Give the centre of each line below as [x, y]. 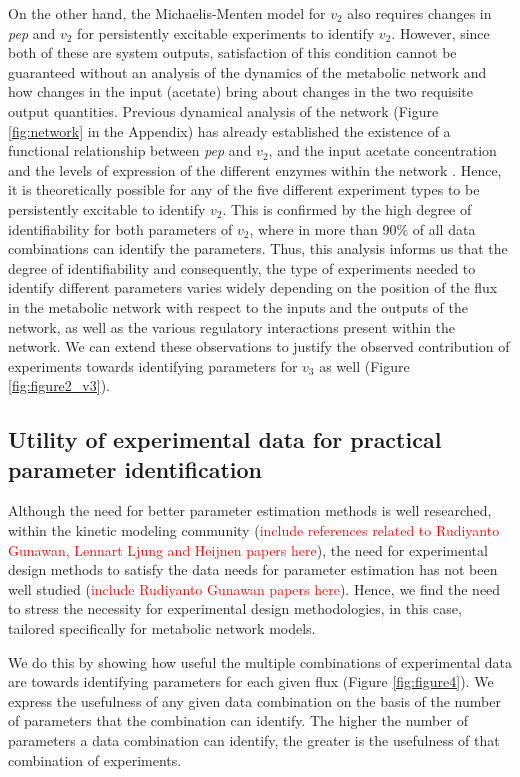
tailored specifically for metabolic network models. [162, 628]
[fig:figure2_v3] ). [59, 385]
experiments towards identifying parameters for [153, 365]
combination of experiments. [95, 759]
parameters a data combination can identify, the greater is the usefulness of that [254, 740]
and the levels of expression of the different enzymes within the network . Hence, [255, 169]
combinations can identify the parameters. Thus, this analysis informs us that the [258, 248]
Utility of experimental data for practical [225, 439]
